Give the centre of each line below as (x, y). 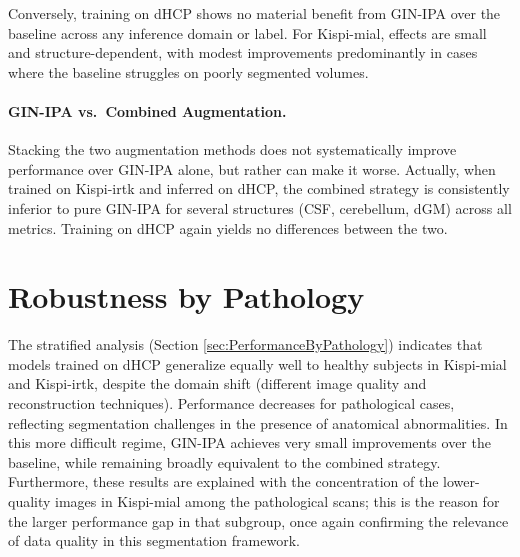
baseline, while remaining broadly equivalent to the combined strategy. (224, 461)
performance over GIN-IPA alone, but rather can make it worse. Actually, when (252, 168)
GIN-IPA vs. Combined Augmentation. (147, 110)
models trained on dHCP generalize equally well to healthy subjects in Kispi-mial (257, 363)
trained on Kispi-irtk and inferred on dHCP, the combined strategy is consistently (259, 188)
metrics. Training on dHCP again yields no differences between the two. (228, 227)
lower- (461, 481)
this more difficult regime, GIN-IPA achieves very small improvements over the (249, 442)
